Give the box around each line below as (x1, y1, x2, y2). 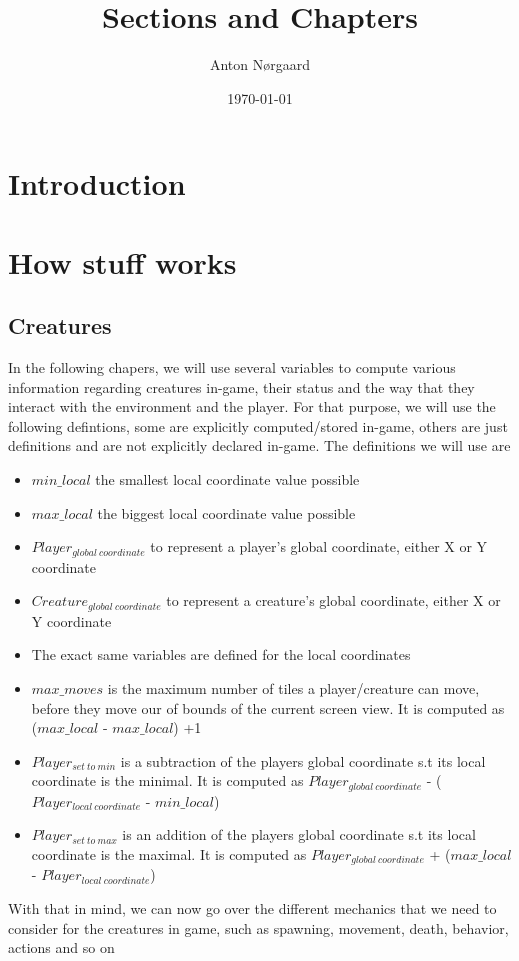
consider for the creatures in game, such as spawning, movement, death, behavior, (8, 917, 509, 938)
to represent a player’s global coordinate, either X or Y (150, 536, 488, 557)
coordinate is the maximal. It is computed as (31, 843, 307, 864)
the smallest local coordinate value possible (95, 469, 360, 490)
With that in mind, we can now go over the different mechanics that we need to (8, 897, 497, 918)
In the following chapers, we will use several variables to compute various (8, 357, 456, 378)
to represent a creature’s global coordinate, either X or (166, 590, 501, 611)
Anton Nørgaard (209, 54, 311, 75)
